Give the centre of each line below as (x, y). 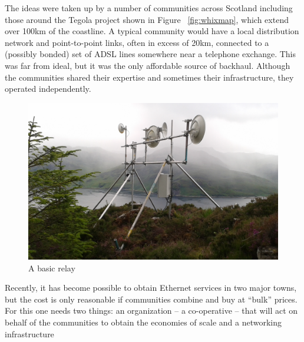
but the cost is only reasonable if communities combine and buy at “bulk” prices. (151, 299)
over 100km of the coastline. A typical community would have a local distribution (152, 31)
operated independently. (48, 89)
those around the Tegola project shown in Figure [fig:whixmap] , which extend (147, 19)
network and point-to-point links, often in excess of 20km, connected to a (137, 42)
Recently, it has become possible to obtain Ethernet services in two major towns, (151, 288)
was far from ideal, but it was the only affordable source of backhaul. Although (148, 65)
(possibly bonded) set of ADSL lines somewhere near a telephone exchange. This (151, 54)
